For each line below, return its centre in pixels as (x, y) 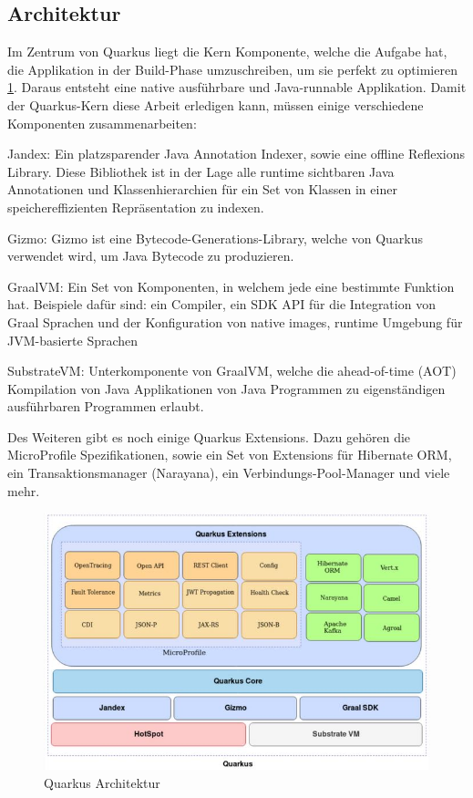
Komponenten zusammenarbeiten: (102, 123)
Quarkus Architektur (102, 782)
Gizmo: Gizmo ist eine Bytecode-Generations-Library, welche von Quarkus (216, 238)
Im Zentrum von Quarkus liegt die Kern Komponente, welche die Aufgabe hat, (227, 52)
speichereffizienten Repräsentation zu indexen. (136, 207)
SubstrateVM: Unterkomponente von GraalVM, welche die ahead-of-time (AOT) (232, 371)
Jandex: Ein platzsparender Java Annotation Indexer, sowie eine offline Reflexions (236, 154)
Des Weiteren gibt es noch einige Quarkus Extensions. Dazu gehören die (209, 436)
